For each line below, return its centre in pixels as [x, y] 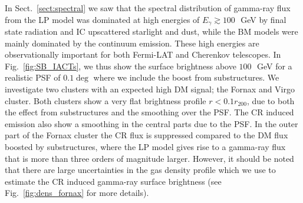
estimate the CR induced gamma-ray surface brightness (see [113, 181]
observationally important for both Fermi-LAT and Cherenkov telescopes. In [143, 54]
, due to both [271, 100]
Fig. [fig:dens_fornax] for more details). [77, 193]
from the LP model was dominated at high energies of [102, 19]
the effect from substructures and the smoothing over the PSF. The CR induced [149, 112]
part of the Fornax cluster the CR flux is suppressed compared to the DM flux [146, 135]
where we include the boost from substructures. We [186, 77]
